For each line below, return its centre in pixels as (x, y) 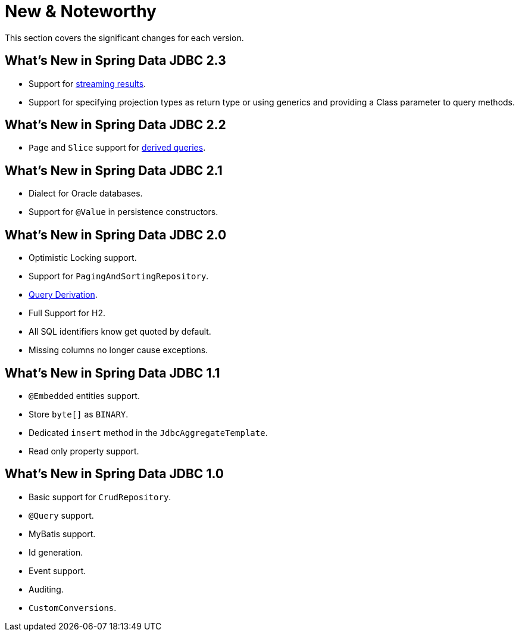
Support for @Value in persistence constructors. (124, 212)
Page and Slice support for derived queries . (117, 148)
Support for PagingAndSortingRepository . (119, 276)
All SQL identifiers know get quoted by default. (120, 332)
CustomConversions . (73, 607)
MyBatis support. (62, 534)
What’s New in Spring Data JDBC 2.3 (115, 61)
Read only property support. (84, 451)
